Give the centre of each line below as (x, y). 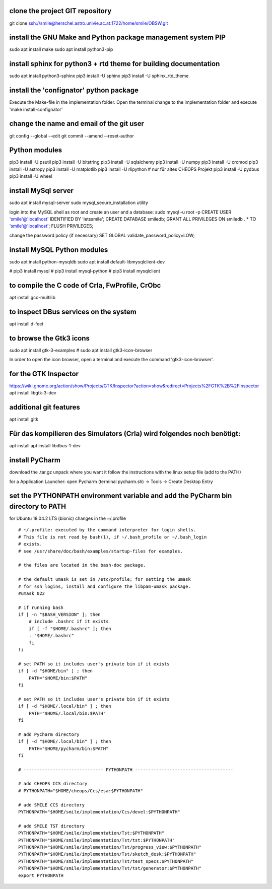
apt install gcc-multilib (32, 297)
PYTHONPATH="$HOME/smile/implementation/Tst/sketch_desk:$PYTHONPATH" (107, 854)
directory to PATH (38, 506)
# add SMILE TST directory (52, 826)
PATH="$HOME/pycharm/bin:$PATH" (69, 748)
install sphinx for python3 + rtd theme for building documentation (115, 64)
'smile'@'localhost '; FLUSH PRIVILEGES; (51, 226)
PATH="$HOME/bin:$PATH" (58, 678)
